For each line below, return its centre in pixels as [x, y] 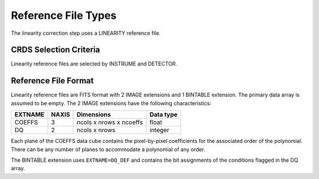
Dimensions [94, 115]
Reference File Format [52, 81]
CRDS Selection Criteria [56, 50]
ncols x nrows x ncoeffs [110, 122]
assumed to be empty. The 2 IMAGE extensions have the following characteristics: [111, 103]
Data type [164, 115]
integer [159, 130]
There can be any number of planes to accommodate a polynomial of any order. [108, 149]
